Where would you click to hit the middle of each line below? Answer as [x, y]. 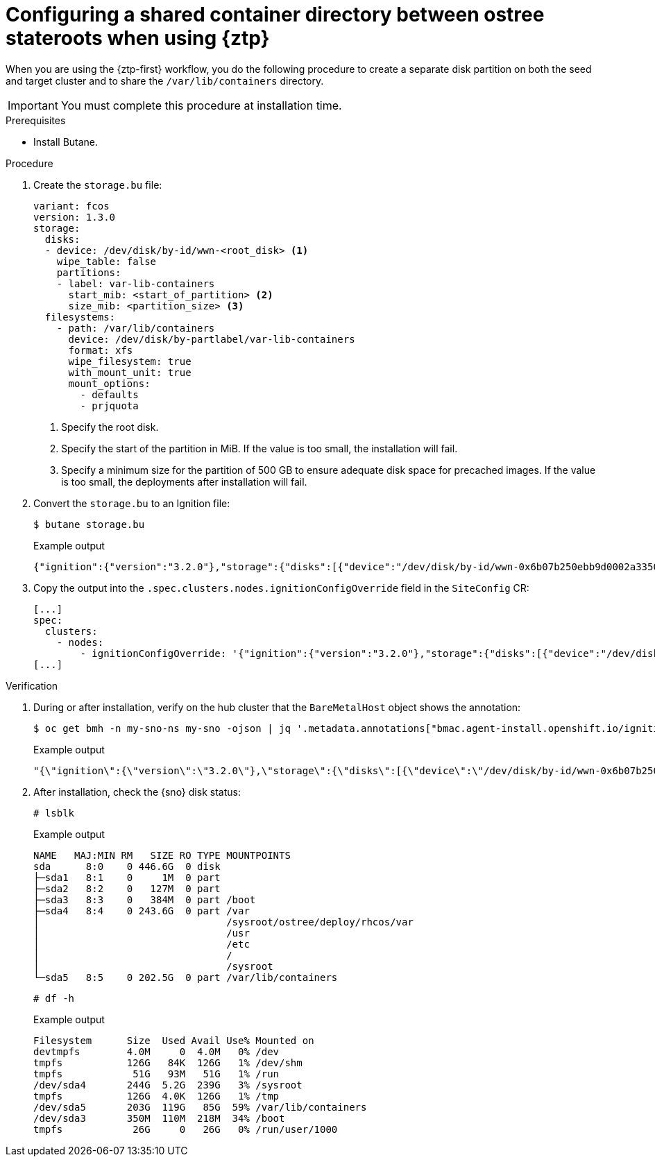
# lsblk [54, 813]
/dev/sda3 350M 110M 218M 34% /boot [159, 1118]
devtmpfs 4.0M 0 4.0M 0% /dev [156, 1051]
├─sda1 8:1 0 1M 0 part [127, 877]
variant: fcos [71, 206]
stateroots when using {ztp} [138, 38]
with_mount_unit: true [130, 372]
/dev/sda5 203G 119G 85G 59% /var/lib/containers [200, 1107]
